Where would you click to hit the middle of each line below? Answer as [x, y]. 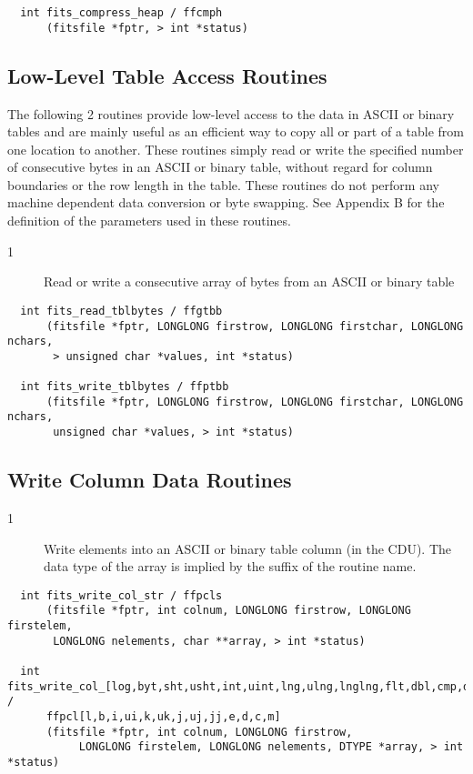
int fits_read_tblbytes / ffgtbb [121, 311]
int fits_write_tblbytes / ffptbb [125, 387]
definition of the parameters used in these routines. [149, 221]
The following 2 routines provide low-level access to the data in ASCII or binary [231, 113]
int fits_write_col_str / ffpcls [121, 595]
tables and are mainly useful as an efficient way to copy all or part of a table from [236, 131]
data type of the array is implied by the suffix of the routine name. [230, 566]
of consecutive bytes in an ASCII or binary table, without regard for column [220, 167]
